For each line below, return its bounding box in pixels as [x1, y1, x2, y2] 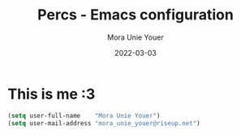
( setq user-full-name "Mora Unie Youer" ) [7, 112, 161, 120]
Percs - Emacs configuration [37, 6, 235, 24]
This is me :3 [7, 85, 96, 103]
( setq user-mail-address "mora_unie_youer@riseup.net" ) [7, 119, 200, 127]
